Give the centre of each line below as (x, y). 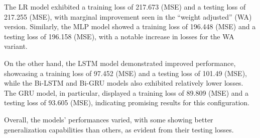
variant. (16, 46)
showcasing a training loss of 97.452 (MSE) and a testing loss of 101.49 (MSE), (125, 73)
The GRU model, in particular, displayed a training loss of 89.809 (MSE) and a (126, 92)
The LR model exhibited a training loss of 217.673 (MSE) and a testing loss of (125, 7)
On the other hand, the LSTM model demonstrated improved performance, (120, 63)
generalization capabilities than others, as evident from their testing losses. (119, 129)
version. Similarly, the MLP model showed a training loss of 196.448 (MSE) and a (130, 26)
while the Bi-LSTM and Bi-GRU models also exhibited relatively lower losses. (124, 83)
